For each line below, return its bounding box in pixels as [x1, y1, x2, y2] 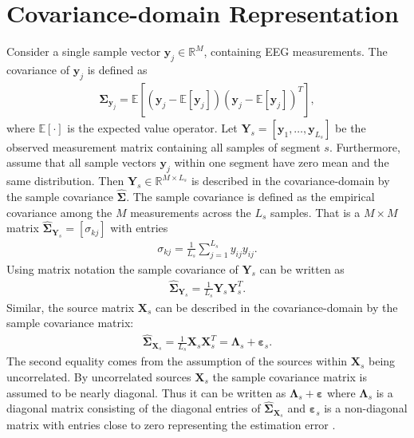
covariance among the [6, 203, 112, 220]
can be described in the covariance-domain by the [155, 298, 398, 315]
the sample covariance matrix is [212, 369, 367, 385]
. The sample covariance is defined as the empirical [126, 187, 375, 204]
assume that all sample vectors [6, 154, 156, 171]
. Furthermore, [329, 138, 400, 155]
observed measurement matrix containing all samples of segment [6, 138, 321, 155]
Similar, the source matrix [6, 298, 135, 315]
